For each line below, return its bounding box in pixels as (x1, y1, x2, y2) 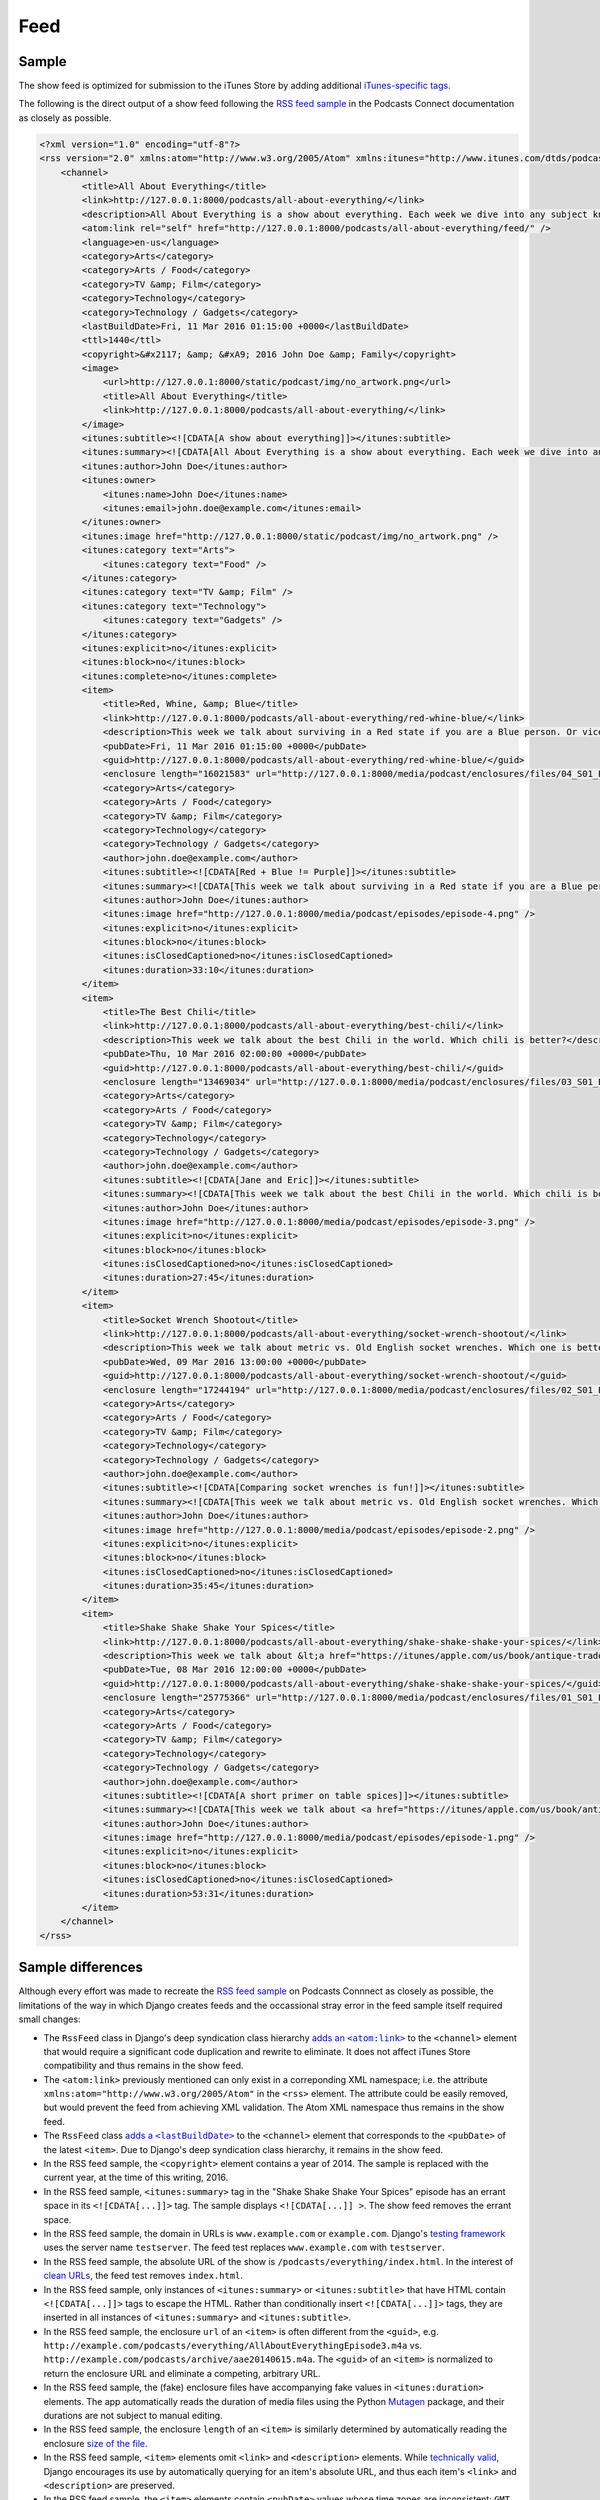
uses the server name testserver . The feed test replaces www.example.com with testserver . (43, 2241, 445, 2254)
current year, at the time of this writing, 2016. (43, 2171, 229, 2184)
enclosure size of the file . (43, 2437, 149, 2449)
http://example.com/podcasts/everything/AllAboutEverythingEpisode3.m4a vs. (43, 2340, 422, 2352)
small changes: (18, 2013, 81, 2025)
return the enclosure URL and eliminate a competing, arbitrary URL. (43, 2367, 321, 2379)
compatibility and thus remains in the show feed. (43, 2060, 244, 2072)
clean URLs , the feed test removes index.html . (43, 2270, 244, 2282)
